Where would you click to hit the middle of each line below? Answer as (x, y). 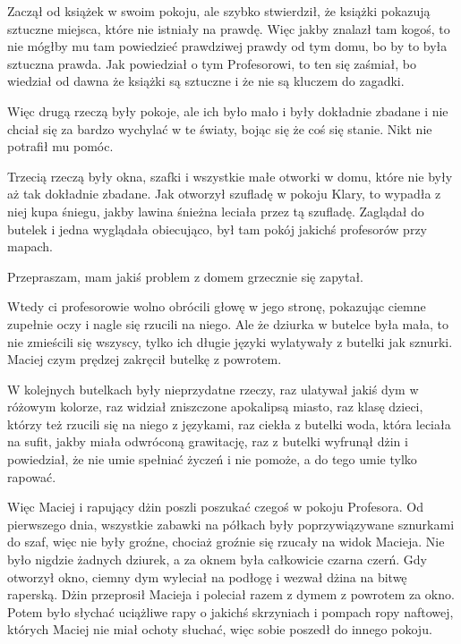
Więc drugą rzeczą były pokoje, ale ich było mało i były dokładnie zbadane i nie (228, 110)
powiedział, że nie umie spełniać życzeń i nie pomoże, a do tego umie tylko (212, 459)
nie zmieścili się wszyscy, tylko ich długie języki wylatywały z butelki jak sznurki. (230, 341)
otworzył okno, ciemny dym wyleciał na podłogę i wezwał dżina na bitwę (207, 576)
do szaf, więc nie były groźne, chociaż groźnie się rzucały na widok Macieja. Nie (226, 542)
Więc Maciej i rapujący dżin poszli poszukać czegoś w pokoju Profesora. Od (215, 507)
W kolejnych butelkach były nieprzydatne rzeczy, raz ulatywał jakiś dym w (213, 389)
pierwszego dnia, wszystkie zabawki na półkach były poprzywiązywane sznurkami (231, 524)
